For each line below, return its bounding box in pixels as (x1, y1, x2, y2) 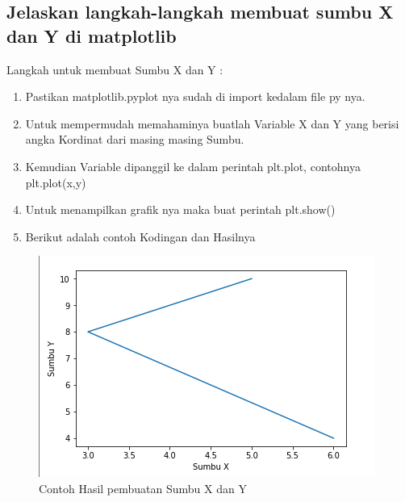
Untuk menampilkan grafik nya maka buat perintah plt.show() (25, 201, 336, 218)
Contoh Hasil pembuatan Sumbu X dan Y (39, 479, 247, 496)
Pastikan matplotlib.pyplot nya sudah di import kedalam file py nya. (25, 88, 365, 105)
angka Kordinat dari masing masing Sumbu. (25, 131, 244, 148)
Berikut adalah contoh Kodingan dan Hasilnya (25, 228, 256, 245)
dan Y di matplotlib (6, 23, 177, 48)
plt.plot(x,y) (25, 174, 86, 190)
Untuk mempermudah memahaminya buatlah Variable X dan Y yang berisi (25, 115, 399, 132)
